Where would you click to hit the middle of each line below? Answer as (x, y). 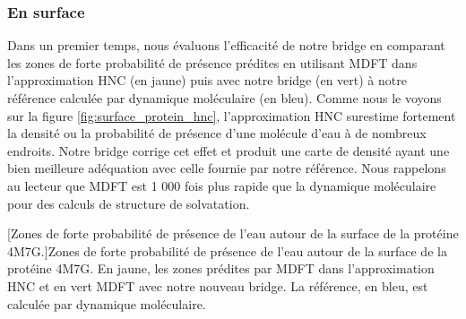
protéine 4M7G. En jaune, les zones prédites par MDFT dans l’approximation (221, 268)
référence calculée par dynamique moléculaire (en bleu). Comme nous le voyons (224, 98)
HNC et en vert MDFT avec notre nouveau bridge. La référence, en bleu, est (218, 285)
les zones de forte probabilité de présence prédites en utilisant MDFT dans (212, 62)
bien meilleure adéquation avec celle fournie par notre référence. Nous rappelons (227, 168)
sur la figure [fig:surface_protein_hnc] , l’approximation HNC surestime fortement (232, 115)
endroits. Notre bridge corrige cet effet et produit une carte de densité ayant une (229, 150)
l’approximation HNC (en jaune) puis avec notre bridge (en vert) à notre (207, 80)
